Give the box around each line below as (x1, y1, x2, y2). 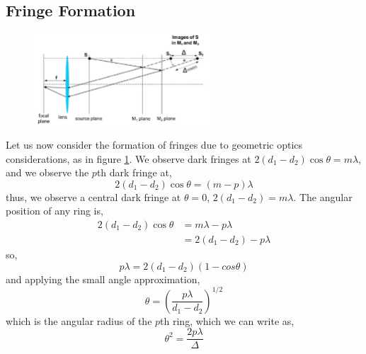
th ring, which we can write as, (160, 313, 294, 328)
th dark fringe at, (96, 165, 172, 180)
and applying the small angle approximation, (6, 271, 200, 286)
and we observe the (6, 165, 89, 180)
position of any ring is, (6, 203, 103, 218)
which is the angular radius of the (6, 313, 152, 328)
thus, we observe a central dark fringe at (6, 189, 181, 204)
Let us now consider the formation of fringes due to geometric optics (6, 137, 303, 152)
